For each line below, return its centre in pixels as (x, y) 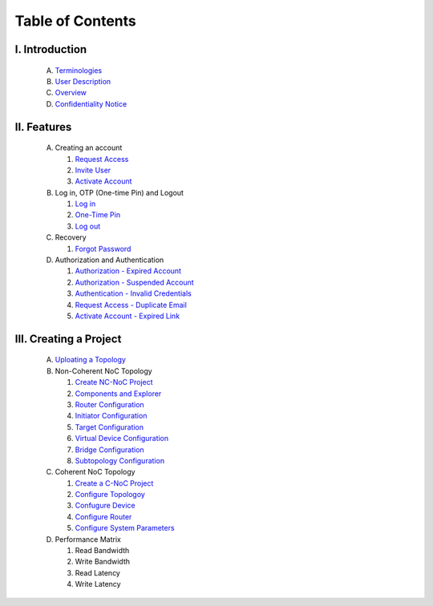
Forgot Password (103, 248)
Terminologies (79, 70)
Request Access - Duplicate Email (131, 305)
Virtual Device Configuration (122, 438)
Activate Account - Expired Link (127, 316)
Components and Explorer (118, 394)
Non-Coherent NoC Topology (103, 371)
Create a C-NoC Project (114, 483)
